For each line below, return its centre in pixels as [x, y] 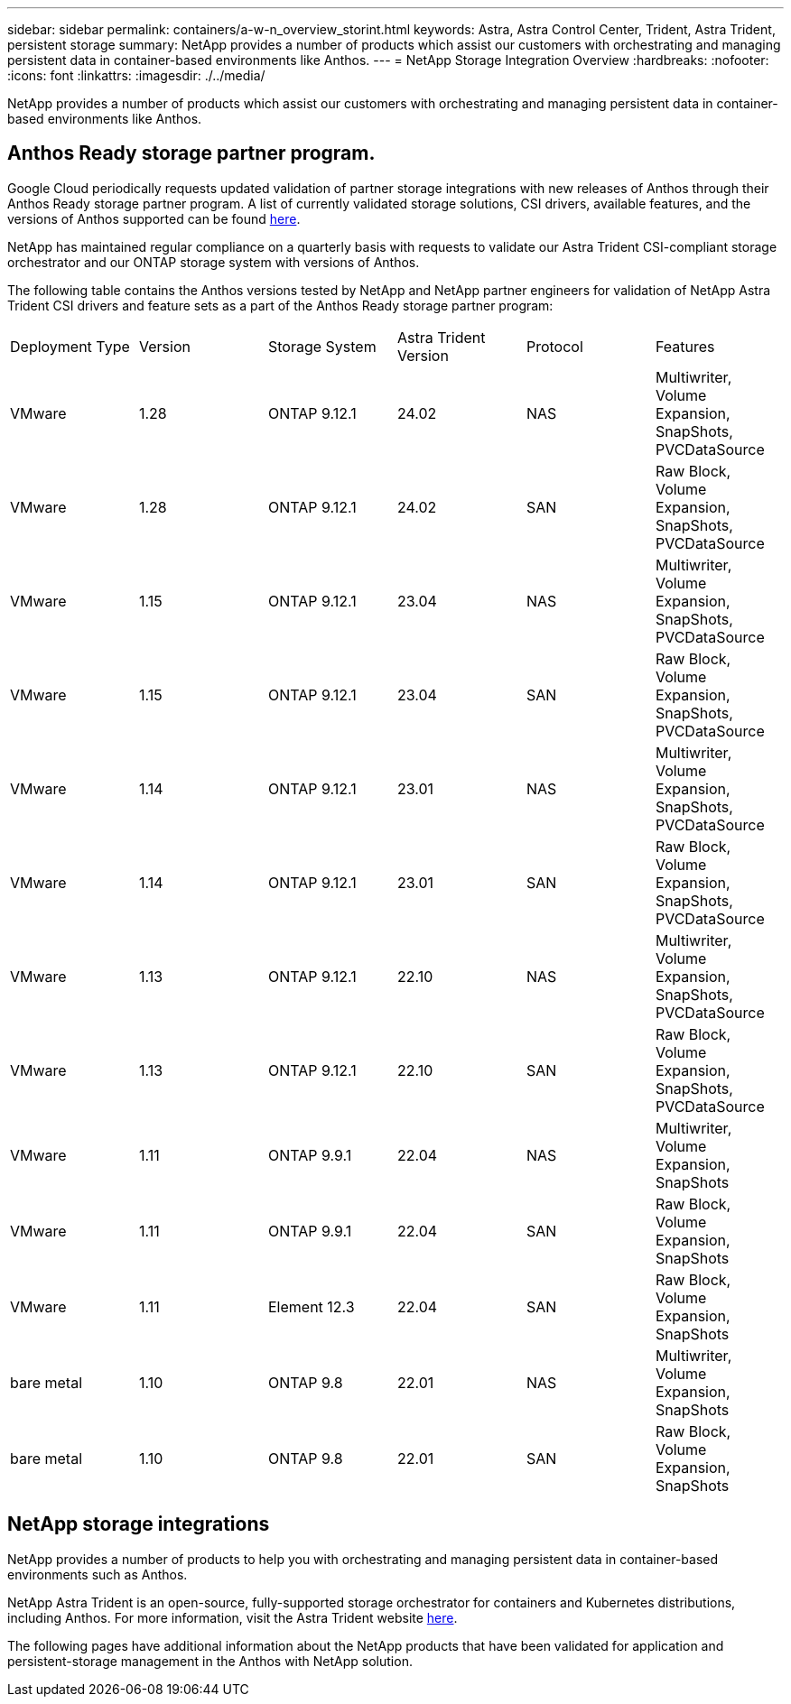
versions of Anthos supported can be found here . [154, 218]
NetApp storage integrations [139, 1524]
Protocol [554, 346]
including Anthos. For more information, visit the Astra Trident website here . [233, 1617]
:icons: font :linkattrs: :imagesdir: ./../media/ [136, 75]
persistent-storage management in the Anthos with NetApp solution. [210, 1661]
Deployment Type [70, 346]
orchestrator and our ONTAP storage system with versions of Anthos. [214, 262]
